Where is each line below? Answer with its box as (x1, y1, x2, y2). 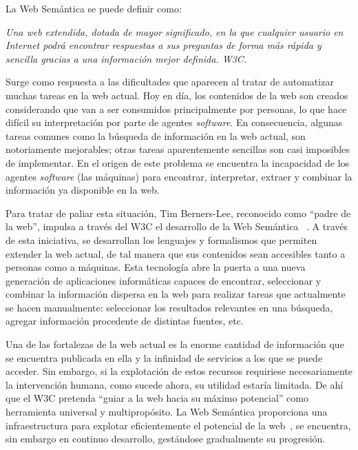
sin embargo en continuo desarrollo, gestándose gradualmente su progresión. (6, 431, 326, 446)
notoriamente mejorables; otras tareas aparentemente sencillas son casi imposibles (6, 142, 350, 156)
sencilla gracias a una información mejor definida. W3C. (6, 51, 247, 65)
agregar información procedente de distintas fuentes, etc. (6, 314, 244, 328)
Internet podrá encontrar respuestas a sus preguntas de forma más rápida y (6, 38, 322, 52)
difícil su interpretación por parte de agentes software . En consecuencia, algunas (6, 115, 343, 130)
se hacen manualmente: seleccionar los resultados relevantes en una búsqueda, (6, 300, 333, 314)
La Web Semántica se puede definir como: (6, 1, 182, 15)
